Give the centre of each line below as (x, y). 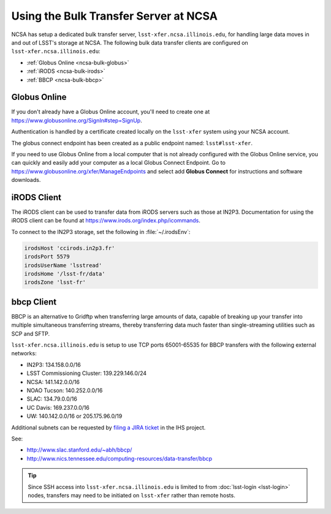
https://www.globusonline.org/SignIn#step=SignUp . (77, 120)
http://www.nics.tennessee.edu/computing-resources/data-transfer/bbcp (120, 458)
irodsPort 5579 (47, 257)
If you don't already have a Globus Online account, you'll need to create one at (111, 112)
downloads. (26, 180)
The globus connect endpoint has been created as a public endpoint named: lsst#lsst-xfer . (132, 143)
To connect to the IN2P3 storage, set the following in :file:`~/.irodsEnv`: (101, 232)
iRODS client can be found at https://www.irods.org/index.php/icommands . (106, 221)
